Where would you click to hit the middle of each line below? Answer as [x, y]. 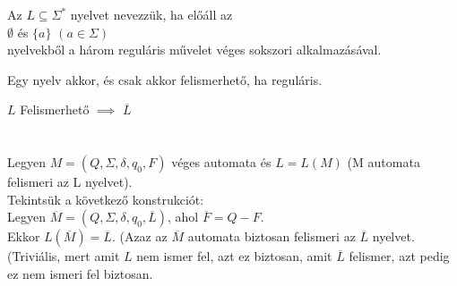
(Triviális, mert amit [64, 256]
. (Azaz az [139, 236]
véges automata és [221, 162]
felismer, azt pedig [399, 256]
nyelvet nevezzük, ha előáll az [151, 14]
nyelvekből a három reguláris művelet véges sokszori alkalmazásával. [194, 50]
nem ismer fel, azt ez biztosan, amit [234, 256]
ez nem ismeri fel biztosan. [80, 273]
